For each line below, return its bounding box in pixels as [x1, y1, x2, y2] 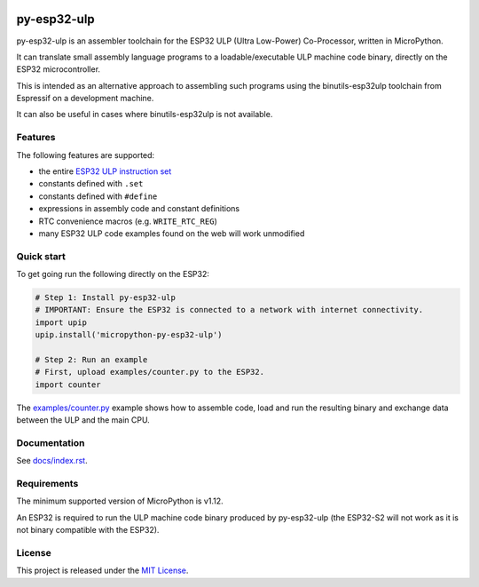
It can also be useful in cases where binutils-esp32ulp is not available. [16, 109, 273, 120]
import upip [35, 317, 88, 328]
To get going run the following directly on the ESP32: [16, 269, 210, 280]
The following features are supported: [16, 149, 155, 160]
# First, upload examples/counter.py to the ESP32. [35, 367, 265, 377]
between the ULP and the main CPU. [16, 415, 150, 425]
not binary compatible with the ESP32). [16, 525, 160, 535]
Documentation [16, 436, 85, 448]
